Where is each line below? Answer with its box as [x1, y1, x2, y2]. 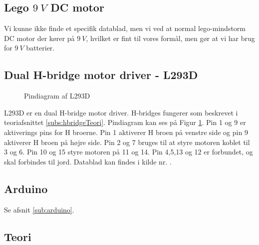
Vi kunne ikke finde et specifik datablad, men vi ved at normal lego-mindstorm [4, 23, 246, 33]
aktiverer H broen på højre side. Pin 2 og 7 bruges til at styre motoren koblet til [4, 136, 250, 147]
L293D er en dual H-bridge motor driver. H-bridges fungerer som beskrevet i [4, 107, 238, 117]
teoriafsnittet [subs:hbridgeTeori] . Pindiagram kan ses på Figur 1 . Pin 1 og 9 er [4, 117, 246, 127]
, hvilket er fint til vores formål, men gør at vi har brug [86, 32, 255, 43]
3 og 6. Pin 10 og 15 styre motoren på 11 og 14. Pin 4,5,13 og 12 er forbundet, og [4, 146, 253, 157]
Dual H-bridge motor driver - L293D [4, 67, 198, 82]
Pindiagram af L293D [24, 90, 90, 101]
